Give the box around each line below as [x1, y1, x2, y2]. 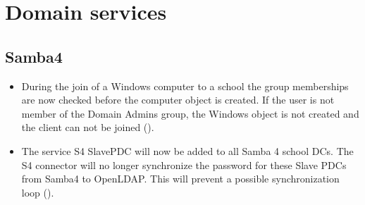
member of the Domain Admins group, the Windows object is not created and [21, 106, 359, 120]
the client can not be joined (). [21, 120, 154, 135]
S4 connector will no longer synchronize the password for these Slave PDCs [21, 157, 347, 172]
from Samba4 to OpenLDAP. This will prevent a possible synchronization [21, 171, 340, 186]
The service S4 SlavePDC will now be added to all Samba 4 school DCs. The [21, 143, 354, 158]
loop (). [21, 185, 54, 199]
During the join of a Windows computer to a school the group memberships [21, 78, 349, 93]
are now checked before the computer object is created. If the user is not [21, 92, 335, 107]
